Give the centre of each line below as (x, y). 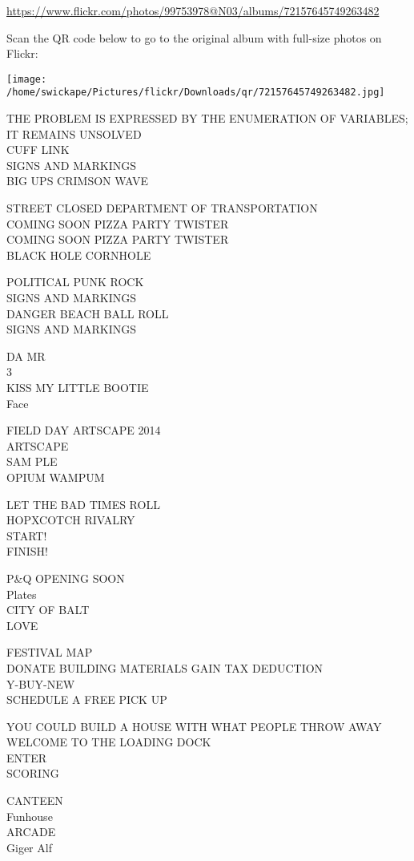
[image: (27, 79)
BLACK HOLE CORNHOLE (79, 255)
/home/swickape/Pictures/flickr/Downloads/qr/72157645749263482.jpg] (196, 93)
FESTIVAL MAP (50, 652)
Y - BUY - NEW (41, 683)
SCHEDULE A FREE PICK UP (87, 699)
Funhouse (30, 816)
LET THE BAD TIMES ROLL (83, 504)
